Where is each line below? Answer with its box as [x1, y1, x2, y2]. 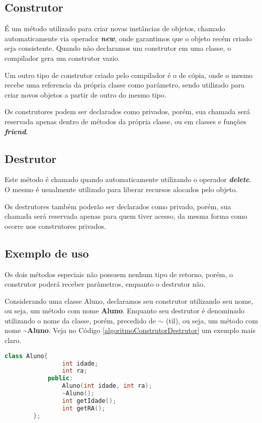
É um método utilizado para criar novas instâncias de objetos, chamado [5, 23, 225, 34]
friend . [5, 126, 28, 136]
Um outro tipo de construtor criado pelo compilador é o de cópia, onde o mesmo [5, 69, 253, 80]
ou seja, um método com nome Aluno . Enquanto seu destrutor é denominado [5, 305, 245, 316]
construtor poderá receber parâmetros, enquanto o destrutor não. [5, 279, 206, 289]
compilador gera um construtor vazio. [5, 52, 120, 63]
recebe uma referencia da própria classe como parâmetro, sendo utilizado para [5, 79, 245, 90]
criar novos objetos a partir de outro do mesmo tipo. [5, 89, 166, 100]
